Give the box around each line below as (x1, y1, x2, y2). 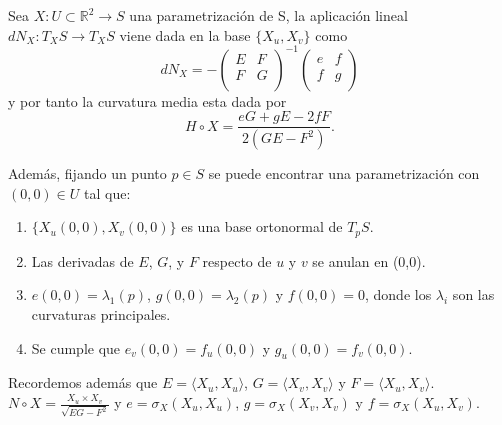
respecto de (202, 250, 272, 271)
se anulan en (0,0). (312, 250, 426, 271)
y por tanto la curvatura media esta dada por (8, 90, 287, 111)
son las (452, 284, 495, 305)
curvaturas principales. (31, 304, 171, 325)
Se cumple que (31, 337, 121, 358)
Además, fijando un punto (8, 163, 167, 184)
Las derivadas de (31, 250, 134, 271)
